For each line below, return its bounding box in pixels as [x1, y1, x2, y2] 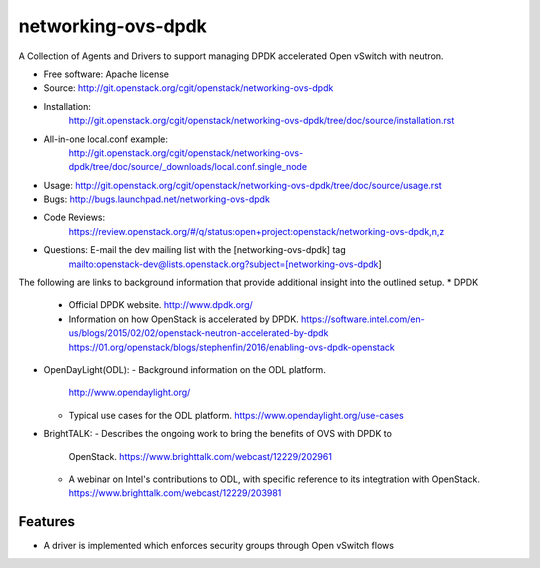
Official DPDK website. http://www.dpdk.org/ [68, 299, 254, 311]
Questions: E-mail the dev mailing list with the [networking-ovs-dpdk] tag [43, 244, 346, 256]
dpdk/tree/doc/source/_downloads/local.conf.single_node [68, 161, 308, 173]
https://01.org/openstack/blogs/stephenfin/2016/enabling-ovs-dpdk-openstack [68, 341, 395, 353]
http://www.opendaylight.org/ [68, 386, 191, 399]
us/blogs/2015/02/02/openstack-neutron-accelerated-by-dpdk [68, 327, 329, 339]
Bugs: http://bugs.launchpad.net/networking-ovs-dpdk [43, 193, 270, 205]
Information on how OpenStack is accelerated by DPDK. [68, 313, 299, 325]
